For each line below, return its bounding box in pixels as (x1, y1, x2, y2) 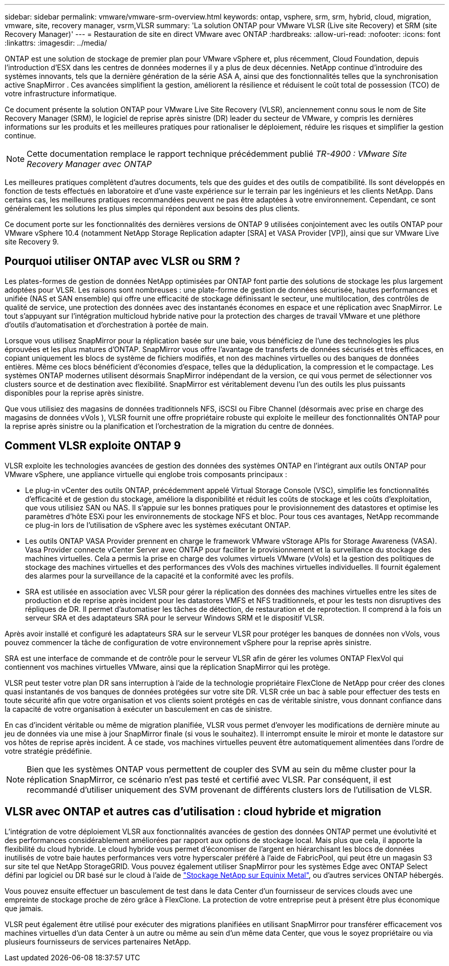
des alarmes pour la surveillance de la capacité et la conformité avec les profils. (25, 571, 294, 580)
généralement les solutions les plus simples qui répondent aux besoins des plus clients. (5, 204, 300, 213)
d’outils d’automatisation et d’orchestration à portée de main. (5, 320, 209, 329)
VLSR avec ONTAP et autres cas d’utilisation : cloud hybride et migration (5, 805, 381, 818)
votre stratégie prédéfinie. (5, 746, 92, 755)
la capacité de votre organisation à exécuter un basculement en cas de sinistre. (5, 704, 272, 713)
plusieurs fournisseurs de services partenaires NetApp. (5, 937, 191, 946)
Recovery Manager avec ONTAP (27, 159, 152, 169)
